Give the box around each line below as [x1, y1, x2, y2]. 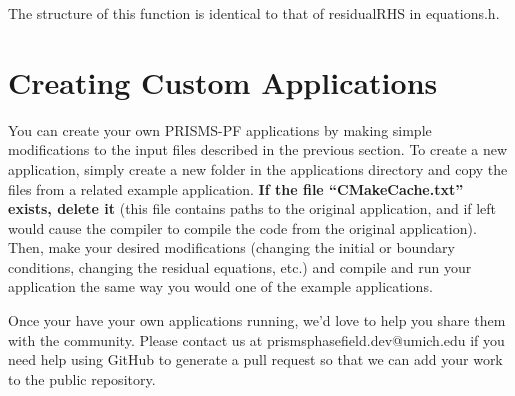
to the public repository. [8, 368, 156, 389]
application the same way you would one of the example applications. [8, 276, 433, 297]
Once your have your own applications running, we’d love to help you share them [8, 310, 506, 331]
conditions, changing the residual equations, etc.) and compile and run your [8, 256, 472, 277]
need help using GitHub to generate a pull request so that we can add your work [8, 349, 503, 370]
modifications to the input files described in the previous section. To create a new [8, 139, 508, 160]
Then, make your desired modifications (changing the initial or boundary [8, 237, 455, 258]
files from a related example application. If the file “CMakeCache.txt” [8, 178, 464, 199]
